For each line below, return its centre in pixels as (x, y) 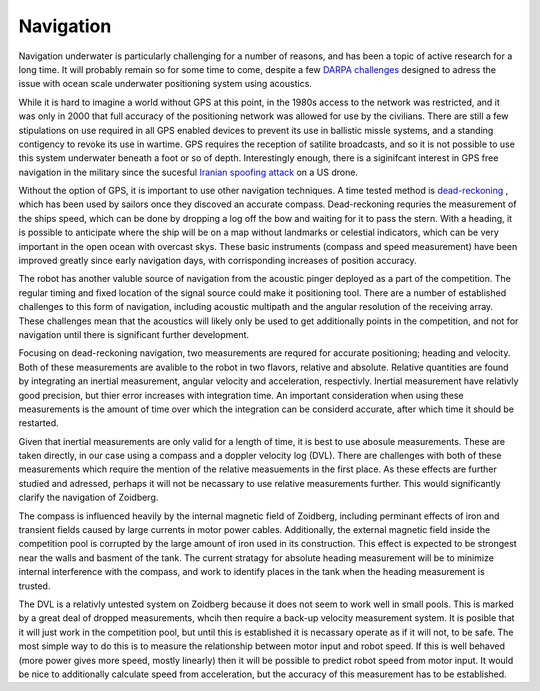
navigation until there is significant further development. (134, 334)
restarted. (38, 423)
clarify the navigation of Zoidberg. (88, 497)
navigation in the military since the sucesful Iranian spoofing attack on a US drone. (188, 172)
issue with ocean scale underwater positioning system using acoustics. (165, 84)
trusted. (34, 586)
